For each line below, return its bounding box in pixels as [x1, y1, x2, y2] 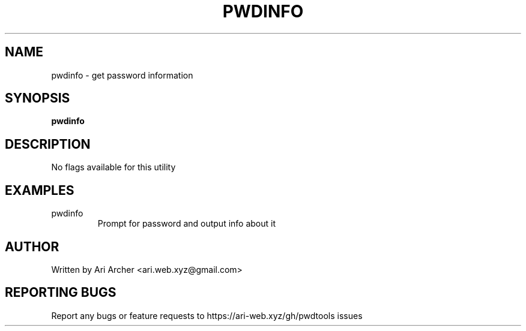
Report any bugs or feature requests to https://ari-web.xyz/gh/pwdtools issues [51, 310, 363, 321]
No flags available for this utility [51, 162, 176, 173]
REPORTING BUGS [5, 285, 116, 300]
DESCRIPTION [5, 136, 91, 152]
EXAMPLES [5, 182, 74, 198]
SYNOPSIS [5, 91, 70, 106]
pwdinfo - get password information [51, 70, 193, 80]
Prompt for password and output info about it [97, 218, 276, 229]
